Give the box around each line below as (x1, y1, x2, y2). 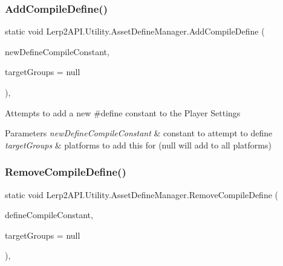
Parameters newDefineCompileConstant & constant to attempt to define (5, 127, 273, 139)
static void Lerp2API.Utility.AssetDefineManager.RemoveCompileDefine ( (5, 188, 279, 201)
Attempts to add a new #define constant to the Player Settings (5, 106, 241, 119)
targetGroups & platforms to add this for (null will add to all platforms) (5, 138, 272, 151)
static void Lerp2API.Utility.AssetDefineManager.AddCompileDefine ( (5, 25, 265, 38)
